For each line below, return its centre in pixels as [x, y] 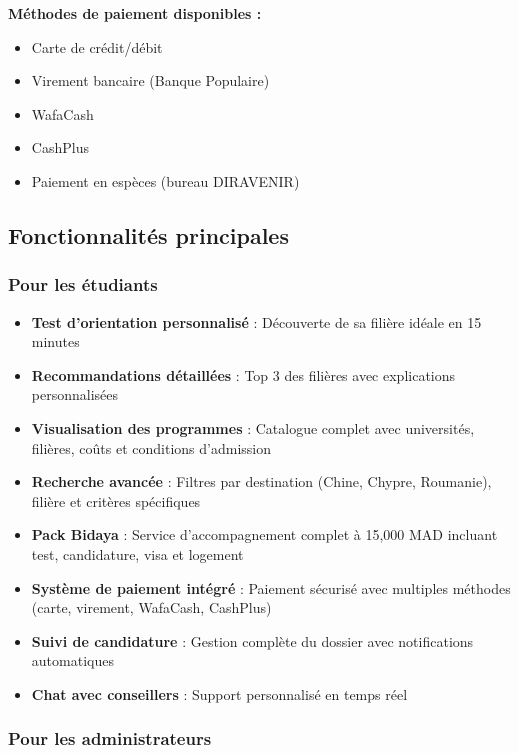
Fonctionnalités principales [148, 234]
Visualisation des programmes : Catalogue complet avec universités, [253, 427]
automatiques [72, 660]
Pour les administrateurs [110, 738]
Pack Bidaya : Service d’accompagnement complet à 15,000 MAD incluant [264, 534]
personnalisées [75, 394]
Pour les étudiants [83, 284]
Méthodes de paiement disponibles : [135, 13]
